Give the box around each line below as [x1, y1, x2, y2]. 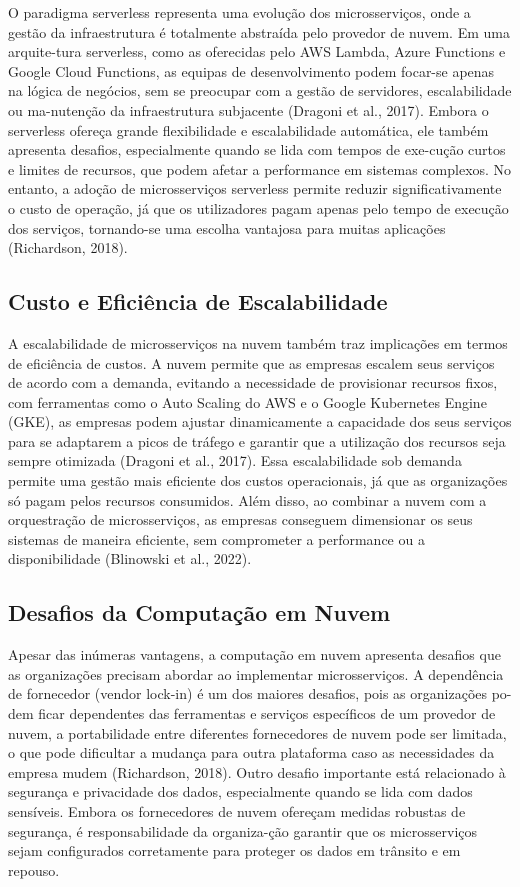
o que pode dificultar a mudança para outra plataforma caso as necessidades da [8, 742, 495, 763]
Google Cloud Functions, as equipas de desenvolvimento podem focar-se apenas [8, 60, 495, 81]
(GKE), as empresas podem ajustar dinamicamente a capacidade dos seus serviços [8, 411, 512, 432]
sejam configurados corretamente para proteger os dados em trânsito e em [8, 840, 461, 861]
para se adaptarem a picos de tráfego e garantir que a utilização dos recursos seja [8, 430, 506, 451]
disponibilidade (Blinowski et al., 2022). [8, 548, 252, 569]
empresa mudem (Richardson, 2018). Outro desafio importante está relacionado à [8, 761, 506, 782]
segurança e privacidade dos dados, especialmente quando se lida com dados [8, 781, 473, 802]
